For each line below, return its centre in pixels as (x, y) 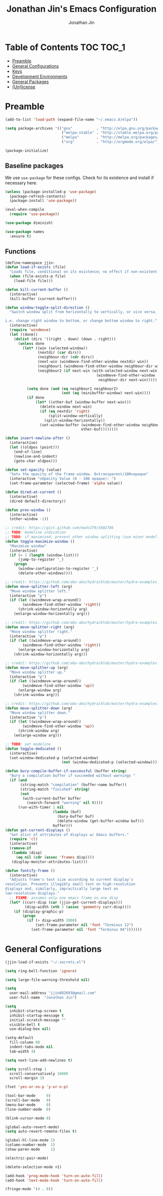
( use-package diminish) (29, 223)
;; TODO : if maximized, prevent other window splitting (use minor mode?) (82, 537)
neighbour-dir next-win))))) (128, 380)
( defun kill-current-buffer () (37, 289)
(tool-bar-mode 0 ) (28, 1096)
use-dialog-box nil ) (30, 1029)
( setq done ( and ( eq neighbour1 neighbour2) (72, 389)
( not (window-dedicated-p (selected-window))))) (111, 762)
